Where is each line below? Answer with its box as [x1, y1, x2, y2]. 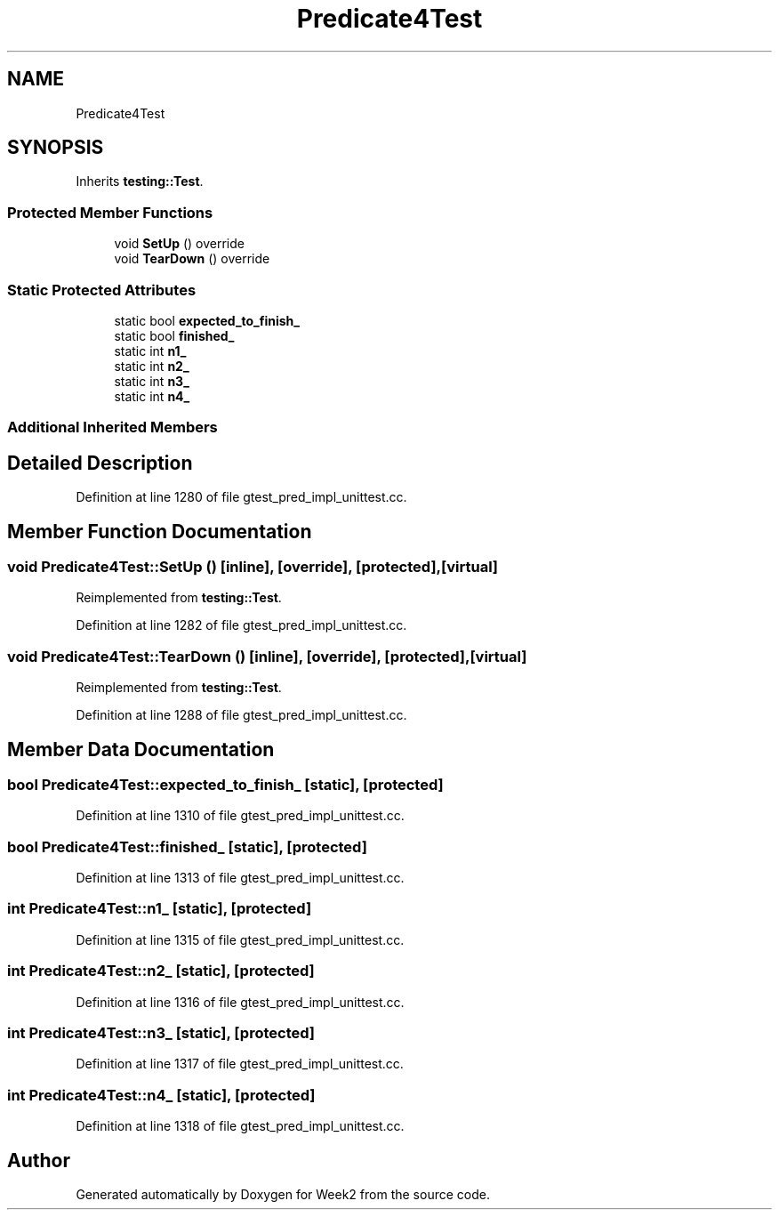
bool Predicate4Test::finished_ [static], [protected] [7, 837, 367, 856]
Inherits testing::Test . [76, 173, 204, 189]
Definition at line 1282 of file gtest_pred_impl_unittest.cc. [76, 617, 407, 633]
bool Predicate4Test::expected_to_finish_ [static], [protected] [7, 775, 444, 794]
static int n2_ [114, 358, 189, 374]
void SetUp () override [114, 236, 245, 252]
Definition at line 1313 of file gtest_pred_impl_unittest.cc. [76, 870, 405, 886]
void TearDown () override [114, 251, 270, 267]
